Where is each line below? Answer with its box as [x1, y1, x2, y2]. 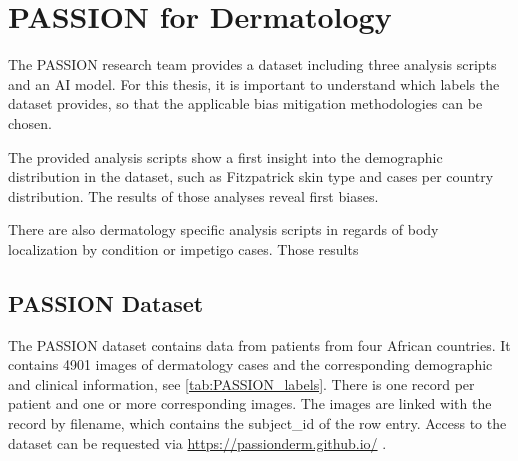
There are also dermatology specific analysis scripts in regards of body [8, 219, 439, 240]
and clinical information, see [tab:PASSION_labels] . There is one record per [8, 373, 475, 394]
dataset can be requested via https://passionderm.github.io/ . [8, 432, 387, 453]
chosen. [8, 112, 53, 133]
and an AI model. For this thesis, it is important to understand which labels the [8, 73, 500, 94]
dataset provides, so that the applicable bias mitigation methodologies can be [8, 93, 483, 114]
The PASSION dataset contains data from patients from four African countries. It [8, 334, 511, 355]
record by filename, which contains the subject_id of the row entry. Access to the [8, 413, 507, 434]
